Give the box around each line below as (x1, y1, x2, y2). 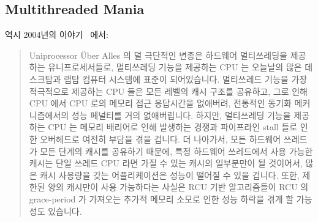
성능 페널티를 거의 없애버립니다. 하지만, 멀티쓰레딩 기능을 (71, 108, 291, 121)
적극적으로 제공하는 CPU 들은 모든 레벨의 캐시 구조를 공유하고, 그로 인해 (29, 84, 308, 97)
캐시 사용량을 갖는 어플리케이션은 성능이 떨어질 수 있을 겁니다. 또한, (40, 168, 300, 181)
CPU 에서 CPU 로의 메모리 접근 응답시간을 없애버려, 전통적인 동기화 (29, 97, 292, 109)
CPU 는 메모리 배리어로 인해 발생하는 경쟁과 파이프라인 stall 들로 (48, 120, 298, 133)
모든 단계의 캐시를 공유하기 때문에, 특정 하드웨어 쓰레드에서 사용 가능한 (40, 144, 313, 157)
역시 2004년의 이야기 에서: (5, 28, 108, 41)
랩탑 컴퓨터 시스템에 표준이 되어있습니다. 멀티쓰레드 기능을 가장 (63, 72, 308, 85)
